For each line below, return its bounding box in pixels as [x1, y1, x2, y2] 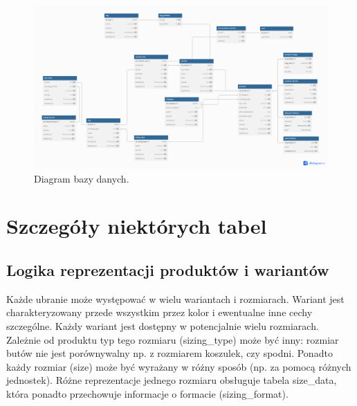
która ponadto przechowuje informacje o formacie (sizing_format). [6, 386, 289, 400]
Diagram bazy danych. [34, 171, 129, 185]
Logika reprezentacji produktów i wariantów [6, 259, 329, 280]
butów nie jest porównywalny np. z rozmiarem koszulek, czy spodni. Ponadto [6, 346, 333, 360]
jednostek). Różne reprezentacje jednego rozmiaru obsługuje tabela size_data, [6, 373, 337, 387]
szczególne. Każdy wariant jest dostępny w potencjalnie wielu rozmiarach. [6, 318, 319, 333]
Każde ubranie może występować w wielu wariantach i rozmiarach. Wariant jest [6, 291, 345, 306]
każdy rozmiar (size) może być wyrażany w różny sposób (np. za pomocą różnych [6, 359, 351, 373]
